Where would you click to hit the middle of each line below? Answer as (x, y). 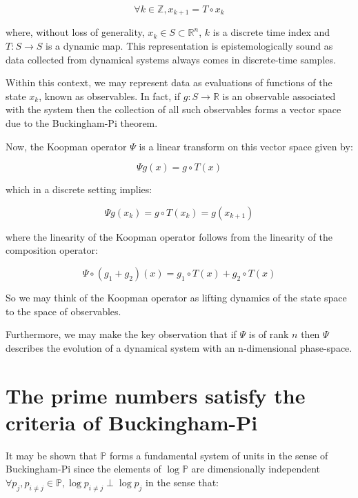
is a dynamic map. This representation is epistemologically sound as (189, 46)
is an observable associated (279, 96)
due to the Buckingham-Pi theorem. (82, 123)
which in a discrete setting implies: (79, 189)
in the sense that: (182, 482)
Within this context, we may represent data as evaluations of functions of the (169, 82)
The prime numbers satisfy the (156, 395)
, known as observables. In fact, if (110, 96)
